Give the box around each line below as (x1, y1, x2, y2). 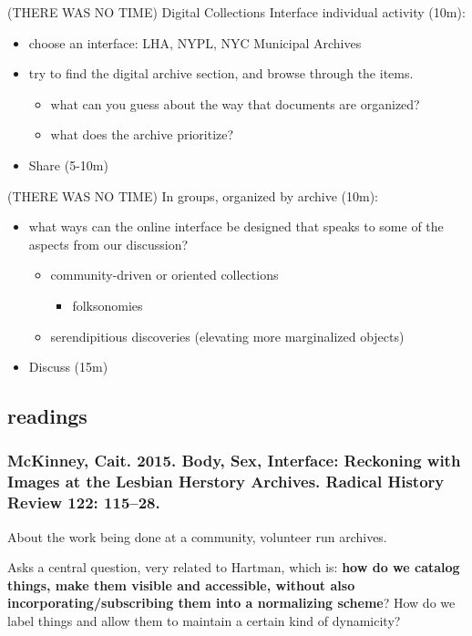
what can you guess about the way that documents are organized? (50, 94, 420, 113)
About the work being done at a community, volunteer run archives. (7, 527, 387, 546)
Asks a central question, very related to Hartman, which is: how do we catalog (7, 558, 460, 577)
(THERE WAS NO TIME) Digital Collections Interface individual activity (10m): (7, 3, 466, 21)
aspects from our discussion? (28, 234, 189, 253)
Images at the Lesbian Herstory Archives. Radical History (7, 470, 445, 493)
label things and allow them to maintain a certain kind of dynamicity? (7, 610, 401, 630)
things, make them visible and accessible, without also (7, 575, 355, 594)
